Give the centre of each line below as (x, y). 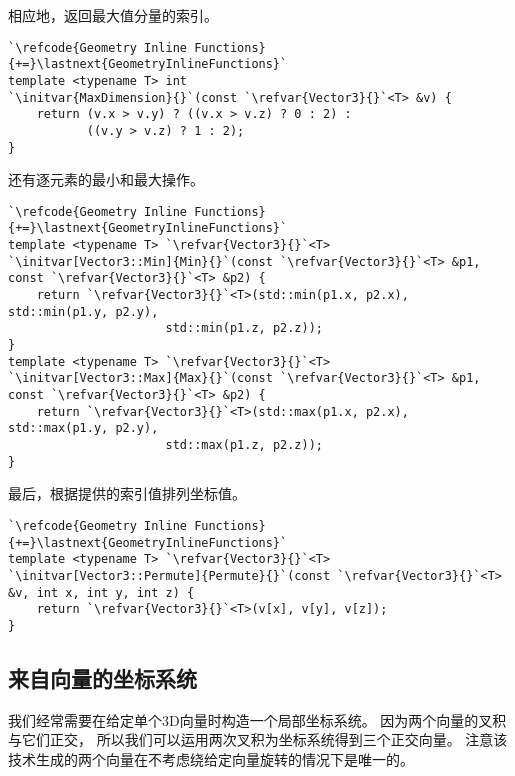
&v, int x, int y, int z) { (101, 592)
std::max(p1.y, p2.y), (83, 428)
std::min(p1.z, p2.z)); (244, 328)
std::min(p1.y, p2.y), (83, 311)
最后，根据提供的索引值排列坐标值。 (127, 493)
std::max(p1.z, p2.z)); (244, 444)
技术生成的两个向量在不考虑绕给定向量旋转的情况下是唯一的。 (211, 758)
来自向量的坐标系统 (102, 677)
